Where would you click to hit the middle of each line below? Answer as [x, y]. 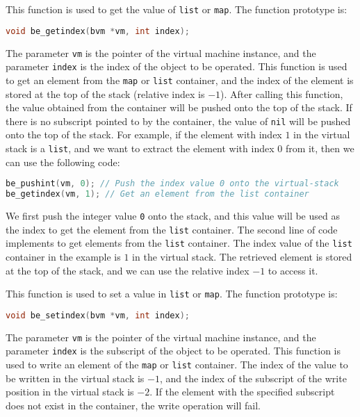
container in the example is [63, 256]
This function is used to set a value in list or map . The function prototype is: [172, 294]
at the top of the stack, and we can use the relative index [128, 270]
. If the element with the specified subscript [242, 392]
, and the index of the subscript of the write [253, 378]
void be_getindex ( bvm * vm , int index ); [98, 31]
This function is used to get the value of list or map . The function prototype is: [177, 9]
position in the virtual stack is [70, 392]
